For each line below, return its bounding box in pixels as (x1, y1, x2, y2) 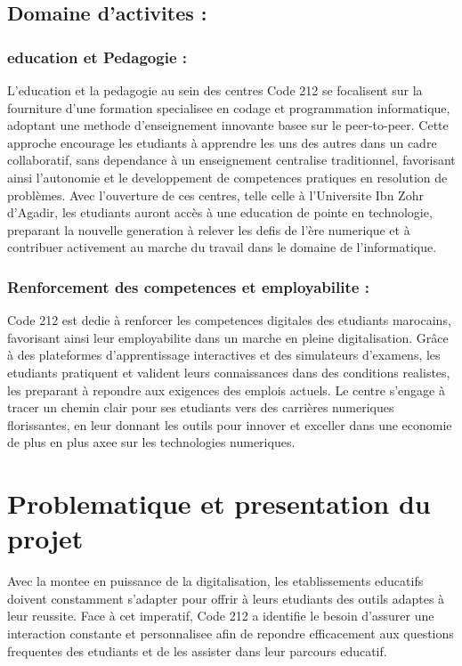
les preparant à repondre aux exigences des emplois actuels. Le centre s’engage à (7, 380, 445, 399)
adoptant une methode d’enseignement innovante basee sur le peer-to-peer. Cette (7, 116, 449, 134)
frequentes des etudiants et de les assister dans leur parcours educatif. (7, 641, 387, 660)
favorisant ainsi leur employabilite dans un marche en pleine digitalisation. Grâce (7, 328, 449, 346)
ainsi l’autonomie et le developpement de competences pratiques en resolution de (7, 167, 448, 186)
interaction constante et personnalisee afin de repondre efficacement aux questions (7, 624, 454, 642)
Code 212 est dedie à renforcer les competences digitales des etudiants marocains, (7, 311, 451, 329)
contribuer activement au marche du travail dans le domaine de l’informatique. (7, 238, 437, 256)
